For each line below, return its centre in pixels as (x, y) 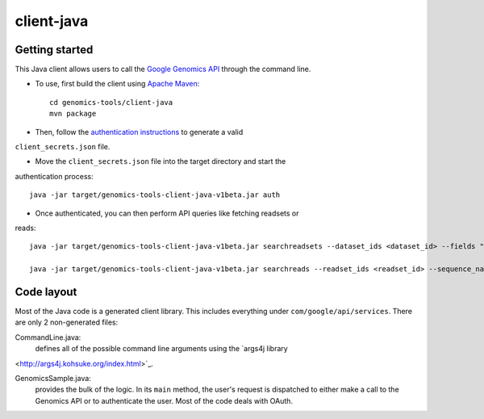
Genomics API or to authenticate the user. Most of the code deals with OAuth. (164, 400)
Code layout (46, 292)
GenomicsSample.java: (53, 378)
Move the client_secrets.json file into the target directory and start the (161, 161)
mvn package (73, 114)
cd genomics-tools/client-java (111, 102)
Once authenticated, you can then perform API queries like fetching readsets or (167, 213)
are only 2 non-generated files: (67, 322)
